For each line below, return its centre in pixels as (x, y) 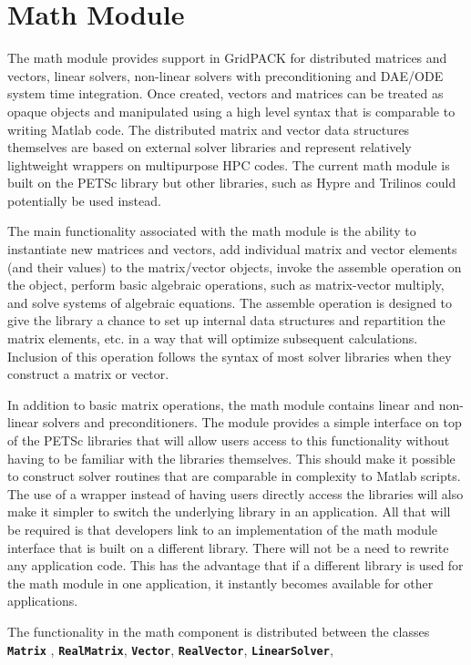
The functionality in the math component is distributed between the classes (219, 631)
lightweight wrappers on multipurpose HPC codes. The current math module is (229, 164)
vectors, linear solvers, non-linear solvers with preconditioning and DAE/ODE (225, 75)
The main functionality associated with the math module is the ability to (212, 231)
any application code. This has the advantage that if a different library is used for (235, 565)
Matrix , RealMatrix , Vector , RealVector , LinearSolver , (170, 649)
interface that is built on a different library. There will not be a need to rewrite (228, 547)
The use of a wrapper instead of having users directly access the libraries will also (235, 493)
